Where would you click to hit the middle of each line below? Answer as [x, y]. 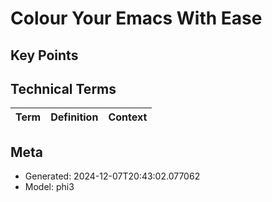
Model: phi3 [49, 187]
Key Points [44, 55]
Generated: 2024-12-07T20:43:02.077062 [112, 176]
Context [128, 117]
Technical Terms [63, 88]
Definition [74, 117]
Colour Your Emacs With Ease [136, 18]
